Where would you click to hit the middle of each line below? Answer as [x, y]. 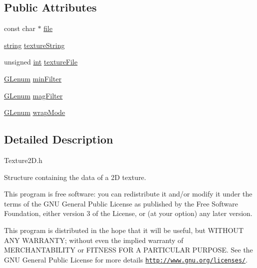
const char [20, 28]
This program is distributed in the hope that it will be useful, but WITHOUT [124, 230]
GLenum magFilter [33, 95]
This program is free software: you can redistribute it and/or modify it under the [128, 194]
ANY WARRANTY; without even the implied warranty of [94, 240]
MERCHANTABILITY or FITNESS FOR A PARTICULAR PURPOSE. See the [128, 250]
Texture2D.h [23, 160]
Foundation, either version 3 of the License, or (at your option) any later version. [128, 213]
